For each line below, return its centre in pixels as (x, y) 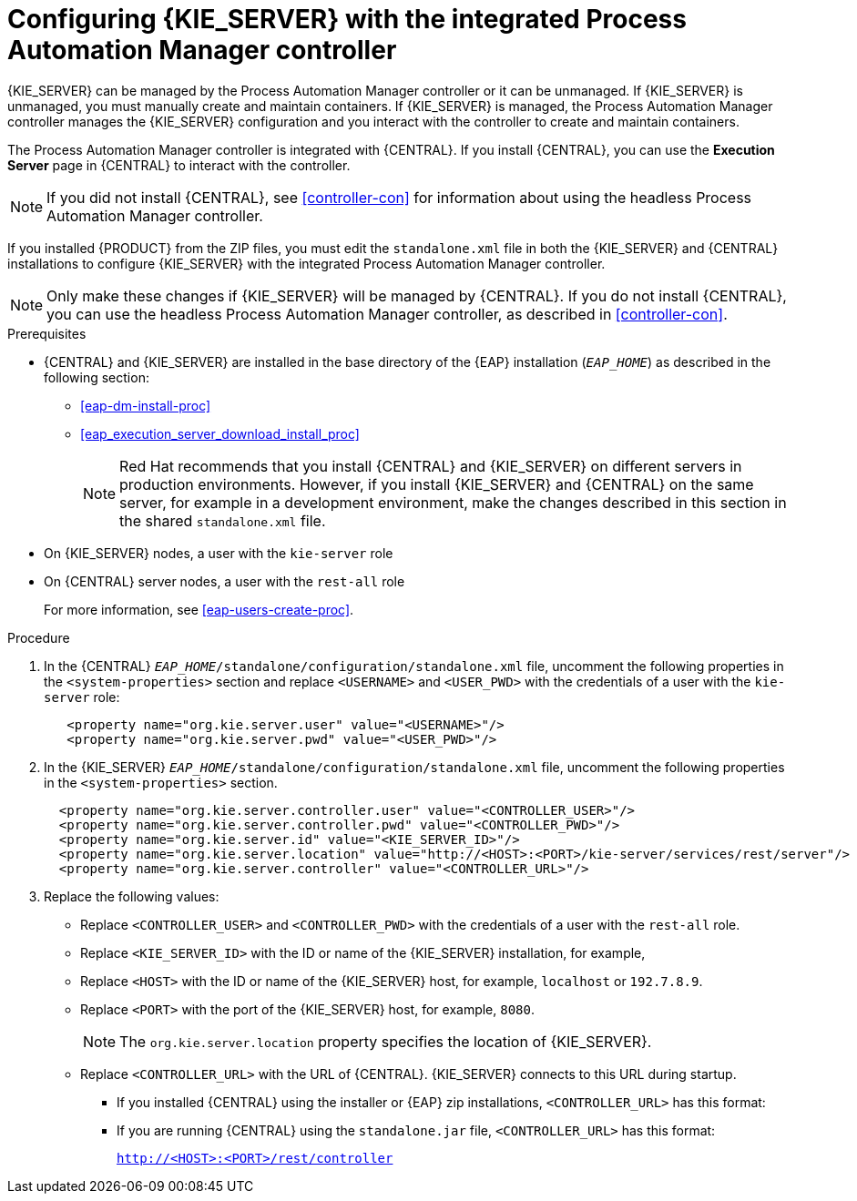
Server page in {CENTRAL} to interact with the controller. (179, 165)
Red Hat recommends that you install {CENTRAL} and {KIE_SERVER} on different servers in (431, 466)
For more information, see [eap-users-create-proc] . (199, 609)
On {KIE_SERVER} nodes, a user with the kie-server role (219, 553)
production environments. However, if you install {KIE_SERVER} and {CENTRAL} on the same (437, 484)
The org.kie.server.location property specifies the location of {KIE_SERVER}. (386, 1041)
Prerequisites (47, 333)
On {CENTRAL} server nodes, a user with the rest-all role (224, 581)
